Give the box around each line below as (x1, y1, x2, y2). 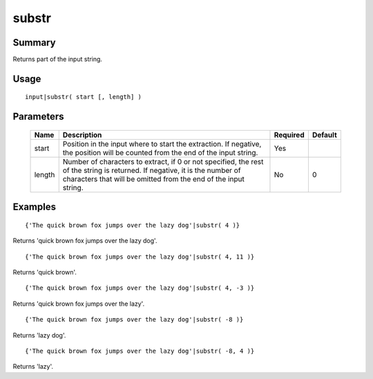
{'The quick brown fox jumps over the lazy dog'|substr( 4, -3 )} (25, 284, 255, 292)
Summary (12, 37, 56, 48)
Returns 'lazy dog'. (12, 331, 66, 339)
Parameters (12, 111, 64, 122)
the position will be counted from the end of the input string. (62, 147, 258, 157)
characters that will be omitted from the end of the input (62, 174, 245, 183)
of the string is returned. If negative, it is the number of (62, 165, 241, 175)
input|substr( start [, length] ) (25, 93, 142, 101)
